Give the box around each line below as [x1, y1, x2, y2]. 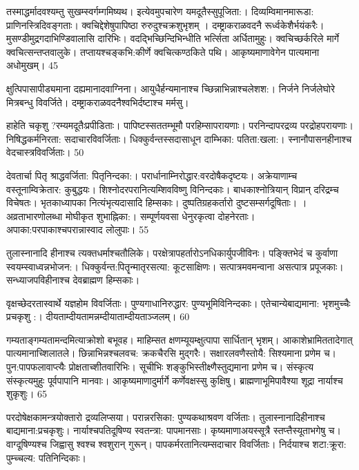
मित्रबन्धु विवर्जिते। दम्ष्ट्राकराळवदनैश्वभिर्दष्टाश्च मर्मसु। [6, 95, 189, 109]
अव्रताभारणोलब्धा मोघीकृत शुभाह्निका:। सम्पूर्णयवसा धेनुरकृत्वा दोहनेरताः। [6, 208, 255, 223]
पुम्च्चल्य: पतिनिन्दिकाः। [6, 450, 86, 464]
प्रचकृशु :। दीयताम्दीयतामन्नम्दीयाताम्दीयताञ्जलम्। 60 [6, 309, 190, 324]
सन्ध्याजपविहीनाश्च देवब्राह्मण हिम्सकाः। [6, 273, 140, 287]
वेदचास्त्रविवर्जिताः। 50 [6, 145, 84, 159]
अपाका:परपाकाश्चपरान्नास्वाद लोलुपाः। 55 [6, 222, 149, 237]
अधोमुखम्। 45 [6, 58, 59, 72]
